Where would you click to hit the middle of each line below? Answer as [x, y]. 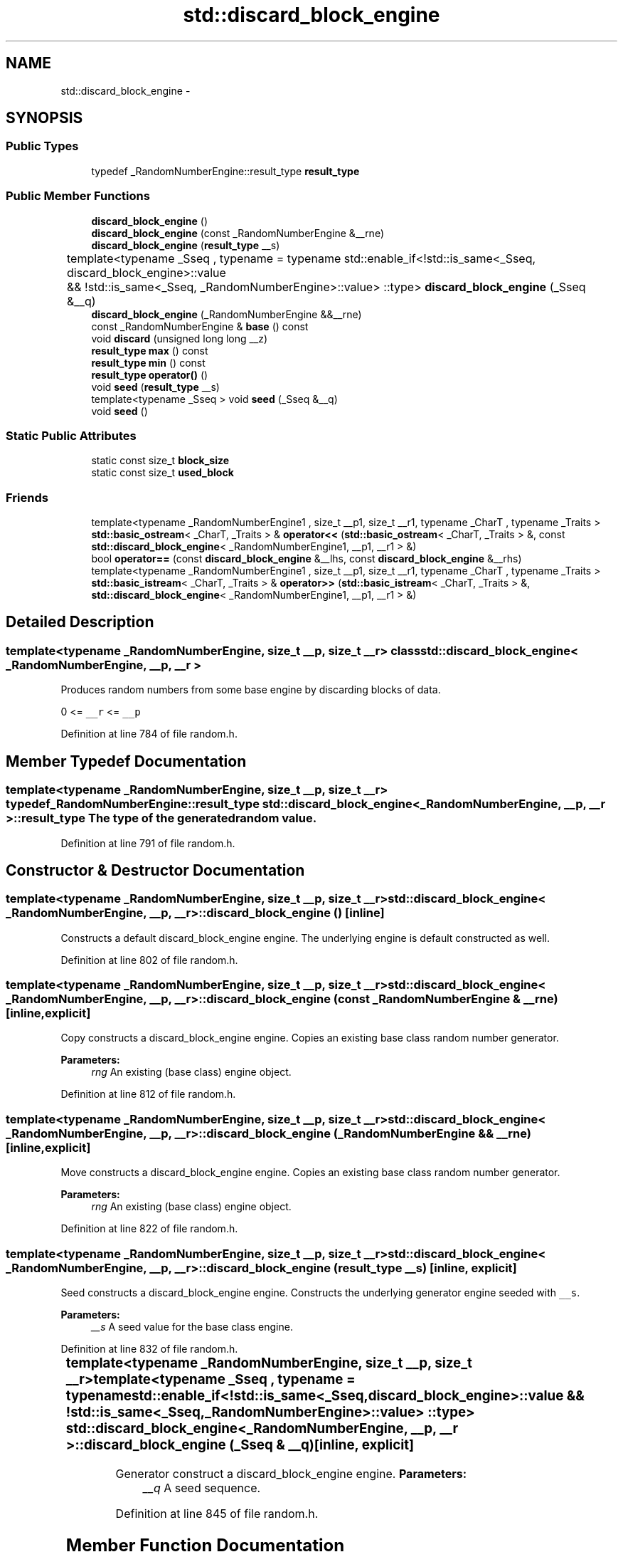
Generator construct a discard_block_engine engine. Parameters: [291, 1473]
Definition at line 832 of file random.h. [149, 1348]
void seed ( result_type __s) [155, 387]
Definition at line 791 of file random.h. [148, 843]
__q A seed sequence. [202, 1488]
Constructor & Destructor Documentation [155, 870]
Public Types [42, 146]
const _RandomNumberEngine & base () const [200, 326]
